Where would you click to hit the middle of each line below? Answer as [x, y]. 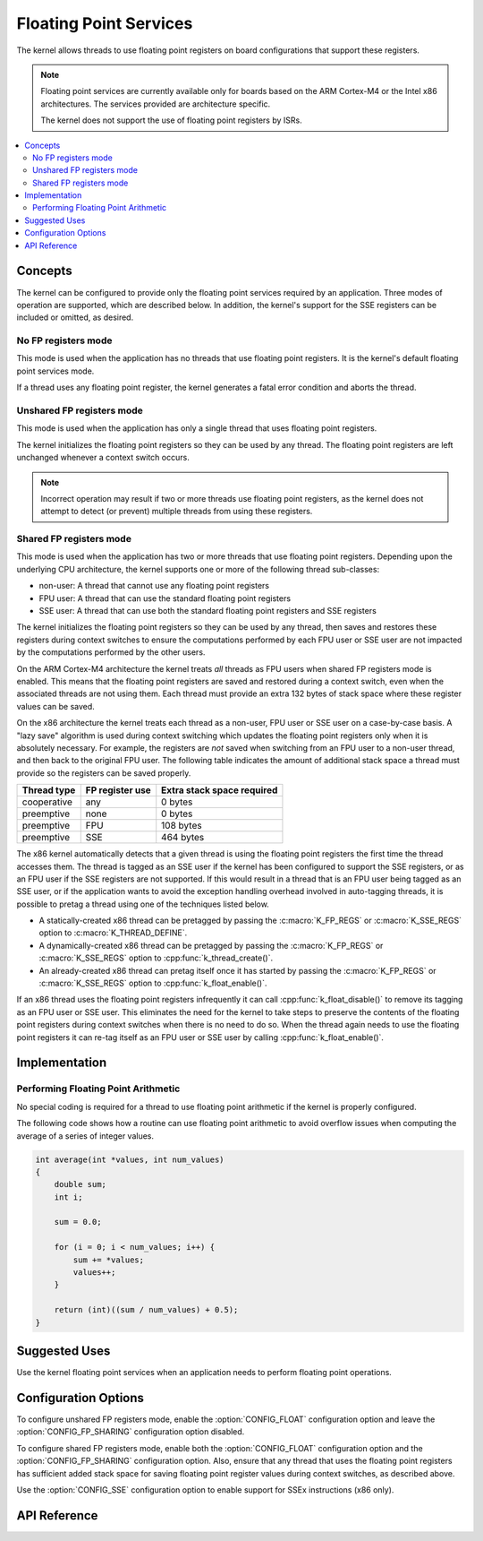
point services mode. [55, 371]
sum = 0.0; [78, 1222]
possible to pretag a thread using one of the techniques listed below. [143, 904]
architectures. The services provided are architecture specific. [156, 104]
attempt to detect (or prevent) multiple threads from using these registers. [177, 512]
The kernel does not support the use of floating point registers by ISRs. [172, 120]
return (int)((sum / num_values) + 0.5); [146, 1310]
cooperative [47, 802]
